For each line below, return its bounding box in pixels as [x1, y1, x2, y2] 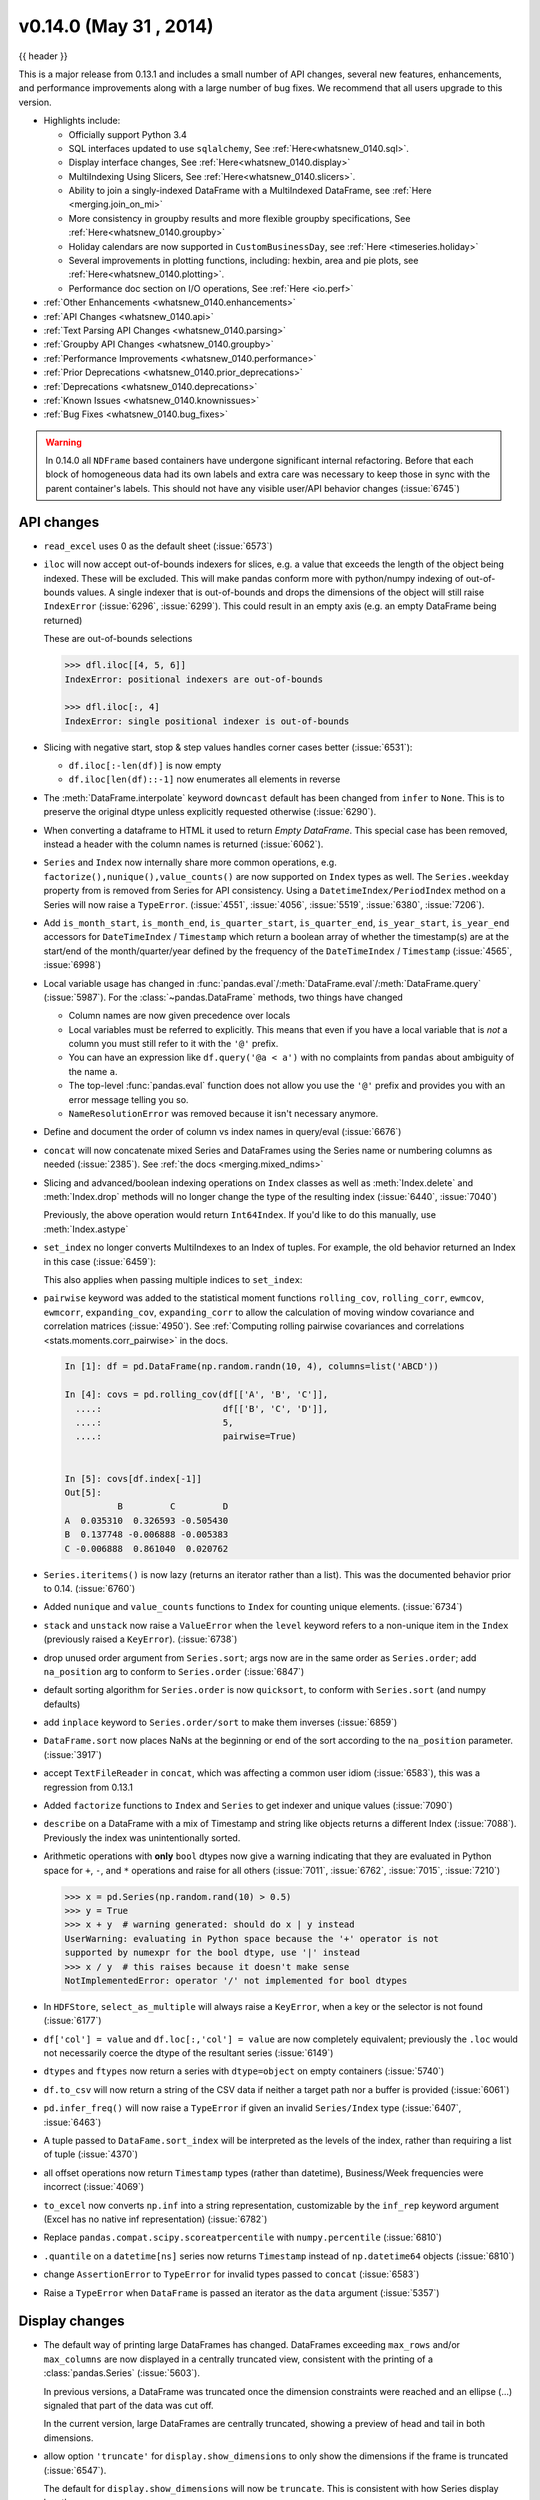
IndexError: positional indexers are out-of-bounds [64, 673, 324, 685]
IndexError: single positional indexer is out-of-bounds [64, 715, 350, 727]
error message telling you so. [68, 1093, 189, 1105]
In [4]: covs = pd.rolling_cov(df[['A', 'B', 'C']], [64, 1389, 329, 1400]
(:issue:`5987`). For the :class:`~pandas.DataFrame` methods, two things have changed [43, 991, 404, 1003]
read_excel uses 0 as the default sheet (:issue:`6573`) [43, 540, 274, 552]
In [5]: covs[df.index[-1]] [64, 1473, 202, 1484]
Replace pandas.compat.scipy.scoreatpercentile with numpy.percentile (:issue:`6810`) [43, 2231, 442, 2244]
